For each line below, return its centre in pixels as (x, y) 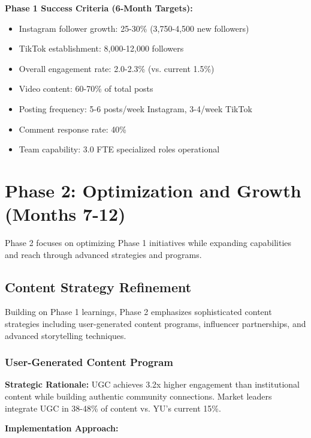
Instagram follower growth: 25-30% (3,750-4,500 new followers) (134, 28)
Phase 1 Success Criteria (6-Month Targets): (99, 8)
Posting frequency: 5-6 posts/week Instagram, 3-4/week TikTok (135, 108)
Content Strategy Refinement (98, 286)
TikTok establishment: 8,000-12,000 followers (101, 48)
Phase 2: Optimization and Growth (153, 190)
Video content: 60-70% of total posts (86, 88)
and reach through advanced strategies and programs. (103, 254)
